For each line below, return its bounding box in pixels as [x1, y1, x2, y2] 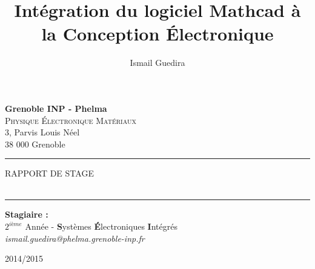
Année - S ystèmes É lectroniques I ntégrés [25, 220, 177, 233]
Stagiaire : [5, 208, 48, 221]
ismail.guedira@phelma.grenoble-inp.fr [5, 232, 145, 244]
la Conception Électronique [41, 21, 274, 46]
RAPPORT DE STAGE [5, 167, 94, 180]
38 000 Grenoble [5, 137, 65, 150]
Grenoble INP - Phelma [5, 102, 107, 114]
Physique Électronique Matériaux [5, 114, 136, 126]
